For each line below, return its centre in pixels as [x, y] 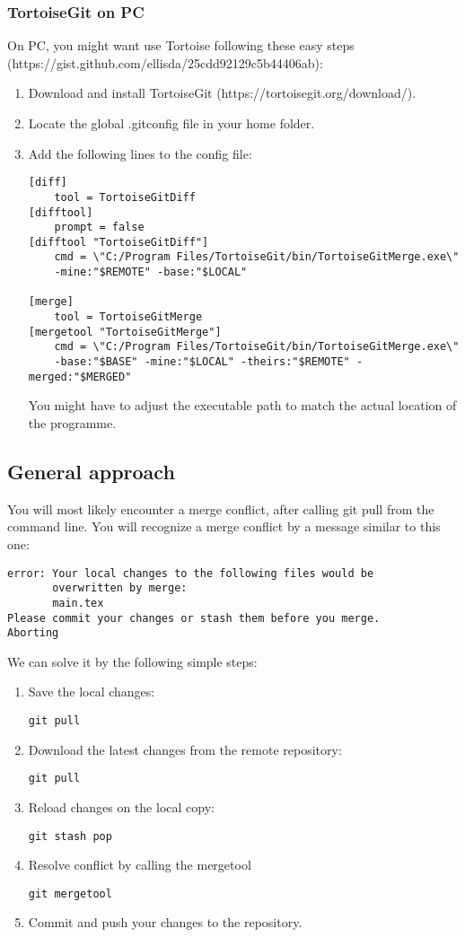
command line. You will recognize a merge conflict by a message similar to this [224, 526]
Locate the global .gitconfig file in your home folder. [171, 123]
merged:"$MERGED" [80, 377]
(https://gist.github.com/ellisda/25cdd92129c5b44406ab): [165, 62]
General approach [91, 471]
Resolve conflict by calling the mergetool [140, 865]
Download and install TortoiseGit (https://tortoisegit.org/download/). [222, 93]
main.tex [78, 603]
